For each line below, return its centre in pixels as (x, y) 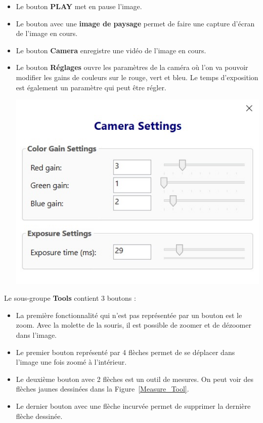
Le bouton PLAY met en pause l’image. (79, 6)
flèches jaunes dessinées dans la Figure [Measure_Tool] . (102, 389)
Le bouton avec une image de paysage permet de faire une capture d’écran (135, 23)
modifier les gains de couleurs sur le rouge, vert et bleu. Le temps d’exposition (137, 77)
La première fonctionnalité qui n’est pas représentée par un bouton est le (129, 315)
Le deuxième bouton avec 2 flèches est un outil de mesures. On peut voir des (135, 379)
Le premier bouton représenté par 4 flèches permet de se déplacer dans (125, 352)
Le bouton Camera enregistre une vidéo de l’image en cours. (111, 50)
